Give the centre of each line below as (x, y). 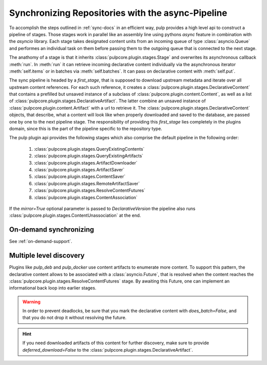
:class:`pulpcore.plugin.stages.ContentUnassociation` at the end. (75, 215)
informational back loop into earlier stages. (53, 288)
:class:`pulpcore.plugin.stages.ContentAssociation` (86, 197)
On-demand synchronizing (52, 230)
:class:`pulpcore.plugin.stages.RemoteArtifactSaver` (87, 183)
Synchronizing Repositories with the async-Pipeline (118, 13)
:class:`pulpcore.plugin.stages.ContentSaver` (80, 177)
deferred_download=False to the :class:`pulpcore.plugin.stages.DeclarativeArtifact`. (108, 350)
